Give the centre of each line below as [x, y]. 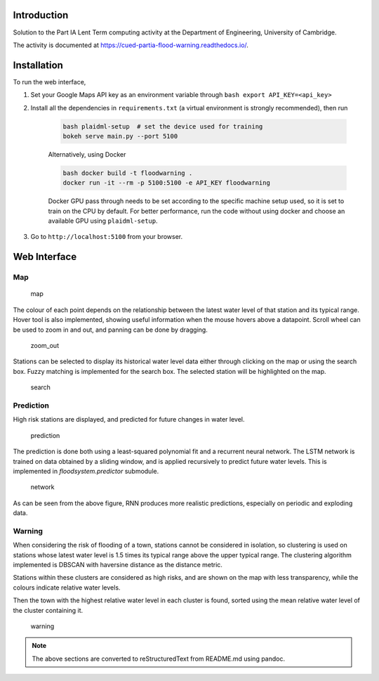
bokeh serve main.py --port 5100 [120, 136]
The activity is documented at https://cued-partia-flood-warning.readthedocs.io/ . [131, 45]
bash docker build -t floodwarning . [128, 173]
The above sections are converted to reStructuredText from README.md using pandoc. [159, 659]
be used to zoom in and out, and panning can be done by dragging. [111, 330]
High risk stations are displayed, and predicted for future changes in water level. [129, 420]
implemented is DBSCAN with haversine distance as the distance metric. [118, 564]
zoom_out [45, 346]
